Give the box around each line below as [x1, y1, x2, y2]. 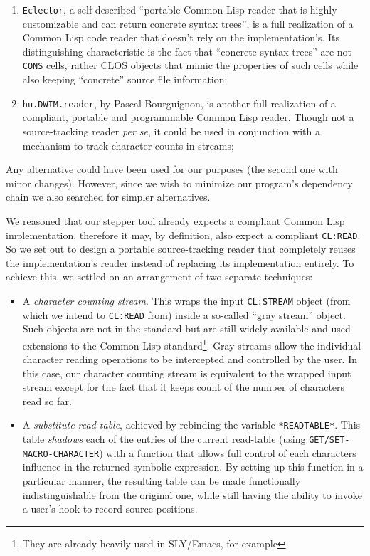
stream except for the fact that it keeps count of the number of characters [22, 379, 345, 394]
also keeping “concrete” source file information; [22, 72, 228, 87]
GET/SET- [309, 435, 350, 446]
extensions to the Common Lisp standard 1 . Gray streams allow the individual [22, 335, 361, 352]
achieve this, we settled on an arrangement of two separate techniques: [6, 269, 313, 284]
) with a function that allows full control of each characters [99, 445, 356, 460]
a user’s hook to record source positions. [22, 501, 198, 516]
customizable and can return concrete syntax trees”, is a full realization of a [22, 16, 354, 31]
